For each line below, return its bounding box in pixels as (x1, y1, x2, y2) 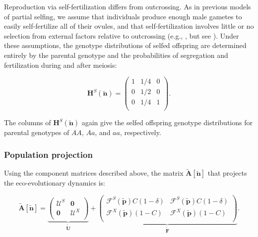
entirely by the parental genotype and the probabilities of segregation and (4, 49, 228, 60)
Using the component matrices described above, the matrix (4, 168, 184, 178)
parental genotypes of (4, 127, 69, 138)
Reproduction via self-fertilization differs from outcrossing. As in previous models (4, 1, 251, 11)
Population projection (4, 148, 93, 160)
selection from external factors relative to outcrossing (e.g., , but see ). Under (4, 30, 239, 41)
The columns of (4, 117, 51, 128)
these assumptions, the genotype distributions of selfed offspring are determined (4, 40, 247, 50)
